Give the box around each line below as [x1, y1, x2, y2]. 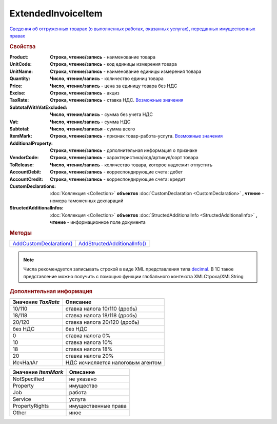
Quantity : [9, 75, 30, 82]
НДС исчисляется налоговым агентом [65, 359, 162, 367]
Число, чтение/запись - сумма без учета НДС [50, 111, 153, 118]
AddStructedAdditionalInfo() [78, 240, 146, 247]
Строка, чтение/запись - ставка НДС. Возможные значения [50, 97, 184, 103]
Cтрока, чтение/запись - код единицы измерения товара [50, 61, 177, 67]
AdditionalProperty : [9, 140, 53, 146]
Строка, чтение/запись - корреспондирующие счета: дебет [50, 169, 183, 175]
